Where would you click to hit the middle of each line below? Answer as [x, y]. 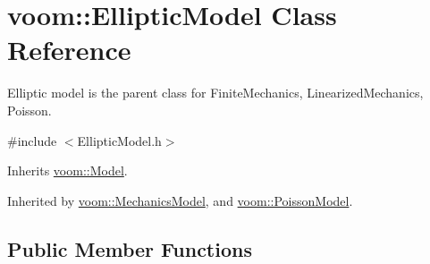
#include [32, 140]
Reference [69, 50]
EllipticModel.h [119, 140]
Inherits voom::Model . [67, 170]
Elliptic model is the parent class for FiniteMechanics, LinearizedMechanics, [215, 93]
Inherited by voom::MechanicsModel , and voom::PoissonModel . [180, 200]
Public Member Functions [130, 248]
